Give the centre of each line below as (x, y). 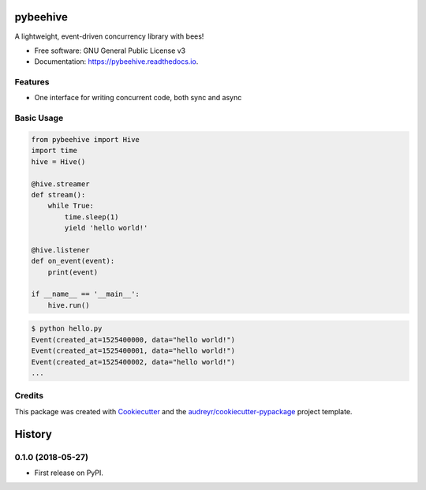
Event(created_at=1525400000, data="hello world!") (133, 340)
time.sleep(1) (92, 217)
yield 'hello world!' (106, 228)
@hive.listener (60, 250)
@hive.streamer (60, 184)
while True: (71, 206)
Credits (29, 396)
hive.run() (69, 305)
